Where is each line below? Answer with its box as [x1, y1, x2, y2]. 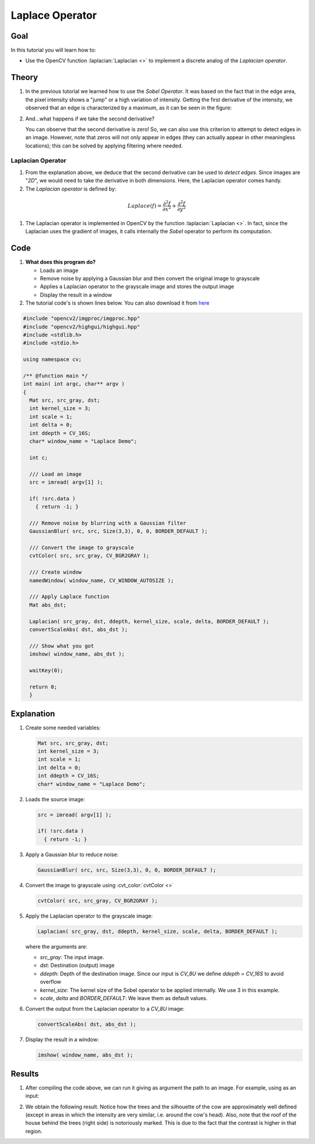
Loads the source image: [25, 795, 85, 802]
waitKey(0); [29, 667, 64, 674]
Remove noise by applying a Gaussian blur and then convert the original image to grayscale [40, 275, 260, 282]
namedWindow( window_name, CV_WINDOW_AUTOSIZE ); [29, 577, 174, 584]
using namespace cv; [23, 356, 82, 363]
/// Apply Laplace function [29, 594, 110, 600]
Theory [10, 73, 38, 82]
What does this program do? [25, 259, 96, 266]
